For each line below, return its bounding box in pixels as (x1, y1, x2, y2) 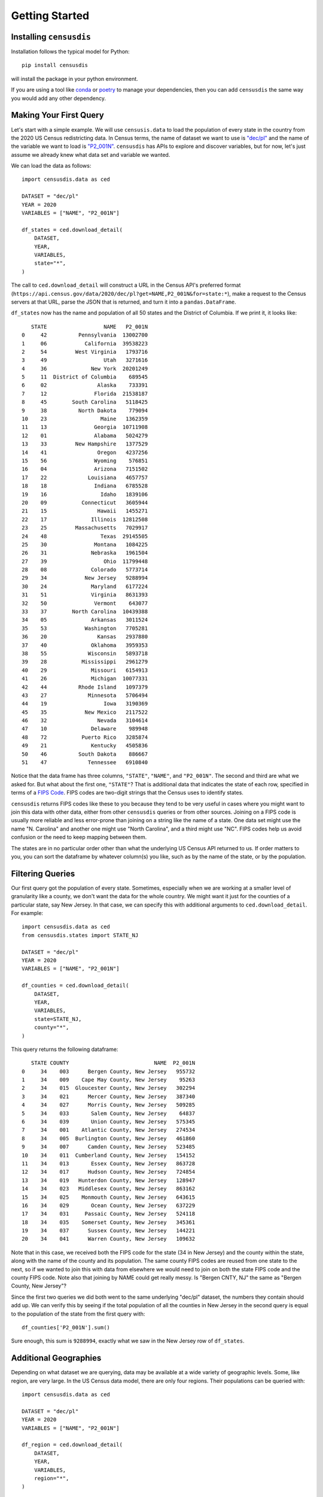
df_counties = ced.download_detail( (22, 982, 129, 989)
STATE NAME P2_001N (31, 323, 148, 330)
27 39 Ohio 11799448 (22, 557, 148, 565)
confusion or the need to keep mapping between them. (11, 834, 147, 841)
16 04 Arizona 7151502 (22, 466, 148, 472)
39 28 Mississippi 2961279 (22, 659, 148, 665)
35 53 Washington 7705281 (22, 625, 148, 632)
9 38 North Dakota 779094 (22, 407, 148, 414)
